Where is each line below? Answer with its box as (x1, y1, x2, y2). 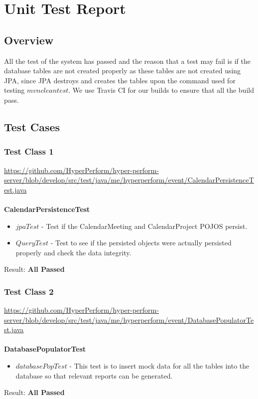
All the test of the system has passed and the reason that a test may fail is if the (4, 55, 251, 66)
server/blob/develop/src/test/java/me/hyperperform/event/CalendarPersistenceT (4, 175, 254, 185)
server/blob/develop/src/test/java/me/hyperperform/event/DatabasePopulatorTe (4, 314, 254, 325)
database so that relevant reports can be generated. (15, 370, 173, 381)
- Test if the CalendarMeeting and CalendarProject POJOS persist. (41, 220, 248, 231)
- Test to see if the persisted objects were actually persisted (50, 237, 232, 248)
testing (4, 85, 25, 95)
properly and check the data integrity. (15, 247, 131, 257)
